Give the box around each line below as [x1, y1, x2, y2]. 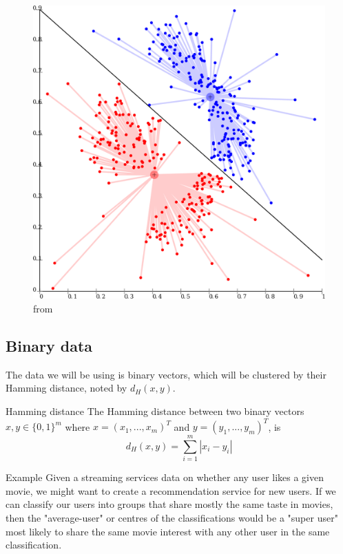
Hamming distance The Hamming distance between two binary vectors [6, 404, 304, 418]
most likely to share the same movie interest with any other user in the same [6, 524, 330, 538]
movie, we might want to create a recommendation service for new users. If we [6, 483, 336, 498]
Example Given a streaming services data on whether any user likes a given [6, 470, 324, 484]
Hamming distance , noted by [6, 381, 127, 395]
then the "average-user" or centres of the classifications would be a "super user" [6, 511, 338, 525]
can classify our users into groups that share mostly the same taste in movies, [6, 497, 333, 511]
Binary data [6, 335, 93, 356]
